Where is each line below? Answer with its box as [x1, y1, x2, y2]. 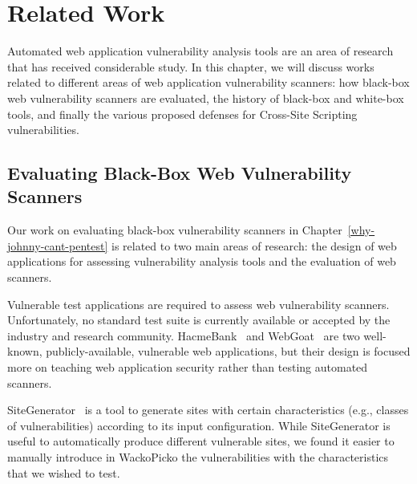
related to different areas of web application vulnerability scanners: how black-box [7, 74, 410, 91]
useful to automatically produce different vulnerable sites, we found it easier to [7, 433, 395, 449]
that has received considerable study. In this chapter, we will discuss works [7, 58, 374, 75]
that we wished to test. [7, 464, 120, 481]
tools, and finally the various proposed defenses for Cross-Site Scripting [7, 105, 358, 122]
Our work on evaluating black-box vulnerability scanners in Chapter [7, 222, 342, 238]
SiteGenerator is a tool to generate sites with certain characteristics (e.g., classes [7, 401, 409, 418]
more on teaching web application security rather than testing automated [7, 359, 368, 376]
